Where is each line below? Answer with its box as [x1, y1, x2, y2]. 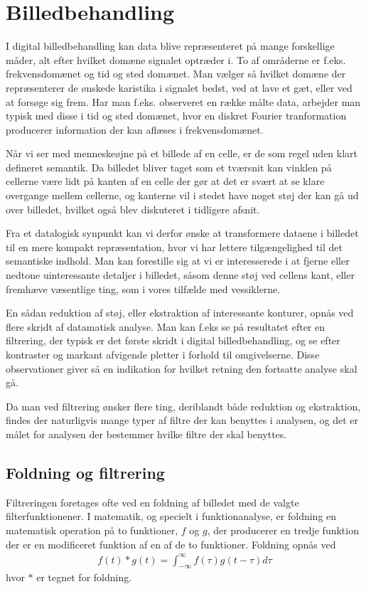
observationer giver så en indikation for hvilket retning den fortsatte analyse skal [6, 361, 357, 376]
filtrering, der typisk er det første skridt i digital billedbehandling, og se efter [6, 333, 340, 348]
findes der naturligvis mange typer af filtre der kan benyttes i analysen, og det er [6, 413, 359, 428]
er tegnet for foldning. [36, 570, 132, 585]
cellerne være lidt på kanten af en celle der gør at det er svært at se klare [6, 174, 325, 189]
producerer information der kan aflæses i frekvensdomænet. [6, 122, 264, 137]
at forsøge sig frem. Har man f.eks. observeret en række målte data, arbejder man [6, 94, 361, 109]
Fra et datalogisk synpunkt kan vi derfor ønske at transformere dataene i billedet [6, 225, 359, 240]
